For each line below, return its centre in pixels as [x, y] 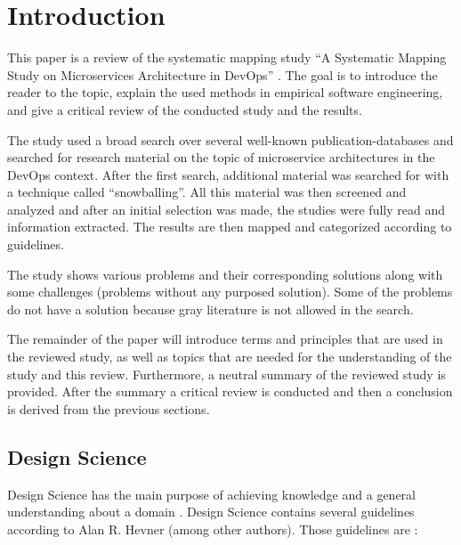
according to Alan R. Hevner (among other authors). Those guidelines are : [213, 529]
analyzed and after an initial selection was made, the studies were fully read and [226, 209]
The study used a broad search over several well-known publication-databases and [230, 139]
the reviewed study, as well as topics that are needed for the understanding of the [230, 357]
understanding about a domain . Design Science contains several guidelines [211, 512]
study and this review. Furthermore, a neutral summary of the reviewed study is [226, 374]
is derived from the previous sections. [109, 408]
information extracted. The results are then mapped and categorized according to [230, 227]
